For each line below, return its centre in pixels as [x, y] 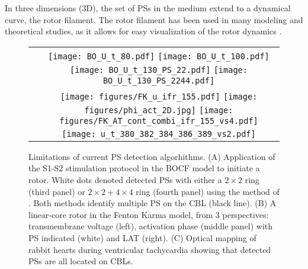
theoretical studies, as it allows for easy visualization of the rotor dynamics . [143, 31]
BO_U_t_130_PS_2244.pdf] [159, 80]
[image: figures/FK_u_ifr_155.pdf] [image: [159, 96]
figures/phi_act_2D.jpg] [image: [159, 110]
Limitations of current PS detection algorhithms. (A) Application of [152, 156]
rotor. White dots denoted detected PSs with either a [125, 179]
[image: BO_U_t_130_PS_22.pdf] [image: [159, 70]
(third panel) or [57, 191]
